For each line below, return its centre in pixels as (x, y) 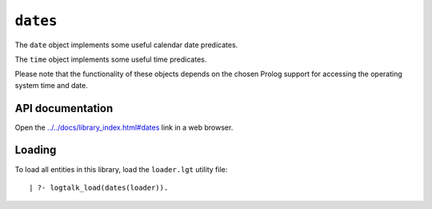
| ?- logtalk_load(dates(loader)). (99, 187)
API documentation (64, 108)
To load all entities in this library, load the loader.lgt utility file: (121, 169)
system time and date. (51, 85)
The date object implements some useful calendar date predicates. (126, 45)
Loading (36, 150)
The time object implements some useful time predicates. (111, 59)
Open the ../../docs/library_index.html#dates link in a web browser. (124, 127)
